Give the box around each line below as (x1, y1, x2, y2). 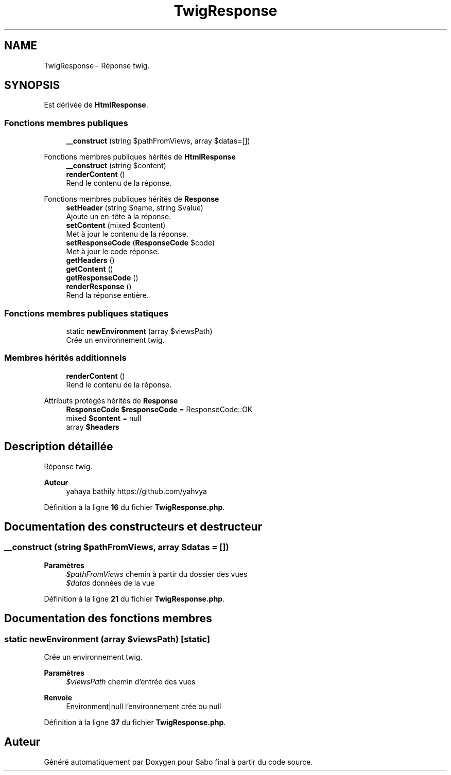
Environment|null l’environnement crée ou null (66, 701, 221, 711)
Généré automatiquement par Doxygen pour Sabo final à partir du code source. (44, 757, 313, 766)
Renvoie (44, 693, 73, 702)
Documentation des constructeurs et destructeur (4, 520, 263, 533)
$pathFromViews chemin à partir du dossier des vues (66, 569, 248, 578)
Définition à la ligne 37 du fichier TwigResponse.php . (44, 717, 226, 727)
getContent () (66, 265, 113, 274)
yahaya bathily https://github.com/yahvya (66, 486, 207, 496)
